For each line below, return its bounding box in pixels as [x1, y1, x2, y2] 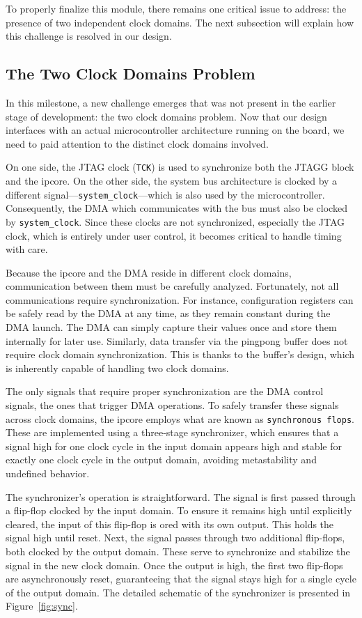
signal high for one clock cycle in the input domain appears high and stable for [6, 438, 342, 453]
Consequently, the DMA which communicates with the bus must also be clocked [6, 201, 347, 215]
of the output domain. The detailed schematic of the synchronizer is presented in [6, 585, 351, 599]
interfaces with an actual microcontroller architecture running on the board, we [6, 123, 345, 137]
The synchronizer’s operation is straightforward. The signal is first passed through [6, 489, 356, 504]
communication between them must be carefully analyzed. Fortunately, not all [6, 279, 339, 293]
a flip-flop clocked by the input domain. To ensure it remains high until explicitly [6, 503, 352, 518]
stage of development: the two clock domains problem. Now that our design [6, 109, 327, 123]
